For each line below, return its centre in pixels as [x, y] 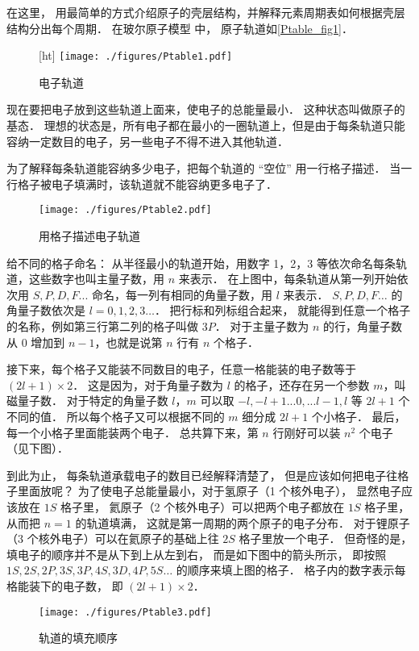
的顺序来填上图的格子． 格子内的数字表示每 [291, 570]
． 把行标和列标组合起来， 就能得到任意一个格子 [282, 310]
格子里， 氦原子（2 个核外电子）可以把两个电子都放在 [202, 506]
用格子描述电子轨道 [89, 236]
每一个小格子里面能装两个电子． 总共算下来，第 [133, 432]
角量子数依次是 [46, 310]
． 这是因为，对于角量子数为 [148, 384]
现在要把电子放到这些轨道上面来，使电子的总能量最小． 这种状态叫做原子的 [206, 109]
